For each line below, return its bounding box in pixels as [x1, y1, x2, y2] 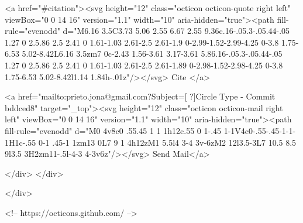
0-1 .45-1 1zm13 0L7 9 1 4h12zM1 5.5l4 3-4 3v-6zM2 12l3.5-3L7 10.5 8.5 [38, 136, 297, 148]
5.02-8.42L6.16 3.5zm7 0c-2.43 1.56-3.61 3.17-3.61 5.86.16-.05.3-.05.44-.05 [22, 47, 283, 60]
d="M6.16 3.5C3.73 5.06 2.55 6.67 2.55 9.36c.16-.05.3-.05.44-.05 [63, 25, 290, 37]
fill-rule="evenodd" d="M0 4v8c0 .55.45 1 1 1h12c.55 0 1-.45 [5, 124, 222, 136]
